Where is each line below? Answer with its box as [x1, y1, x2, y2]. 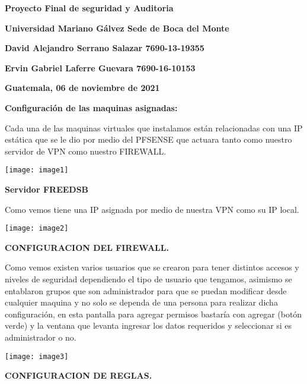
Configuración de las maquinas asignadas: [5, 101, 178, 114]
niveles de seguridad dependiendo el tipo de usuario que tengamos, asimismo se [5, 273, 292, 285]
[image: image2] [5, 224, 69, 233]
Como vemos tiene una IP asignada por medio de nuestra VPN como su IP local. [5, 203, 299, 215]
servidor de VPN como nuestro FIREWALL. [5, 144, 167, 157]
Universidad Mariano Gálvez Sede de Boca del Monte [5, 21, 229, 34]
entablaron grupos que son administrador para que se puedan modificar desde [5, 284, 287, 297]
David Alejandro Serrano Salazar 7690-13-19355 [5, 42, 204, 54]
